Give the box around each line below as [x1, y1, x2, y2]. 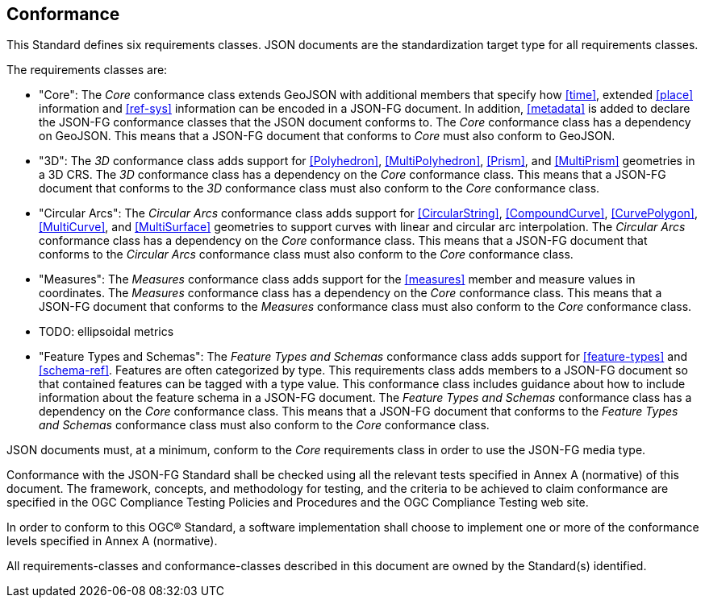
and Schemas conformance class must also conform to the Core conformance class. [39, 418, 490, 432]
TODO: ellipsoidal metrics [39, 325, 174, 339]
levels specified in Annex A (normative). [6, 534, 218, 548]
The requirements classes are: [6, 63, 168, 77]
